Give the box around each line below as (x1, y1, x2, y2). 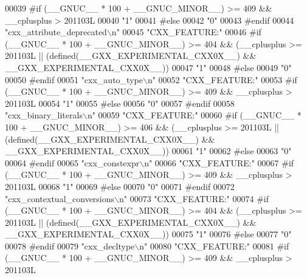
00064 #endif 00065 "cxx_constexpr (5, 156, 140, 169)
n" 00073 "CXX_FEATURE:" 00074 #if (119, 192, 269, 205)
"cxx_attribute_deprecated (5, 25, 107, 38)
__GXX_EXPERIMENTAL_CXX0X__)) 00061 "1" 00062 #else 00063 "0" (5, 144, 292, 157)
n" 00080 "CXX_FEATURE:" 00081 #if (139, 239, 289, 252)
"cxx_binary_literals (5, 109, 83, 121)
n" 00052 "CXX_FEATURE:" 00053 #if (147, 73, 297, 86)
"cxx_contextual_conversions (5, 192, 115, 205)
